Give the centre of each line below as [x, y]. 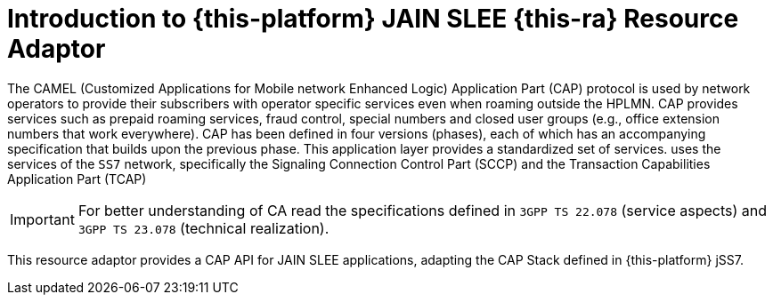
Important [42, 219]
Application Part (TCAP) [77, 179]
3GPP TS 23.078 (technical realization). [203, 228]
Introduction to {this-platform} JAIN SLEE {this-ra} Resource [373, 19]
